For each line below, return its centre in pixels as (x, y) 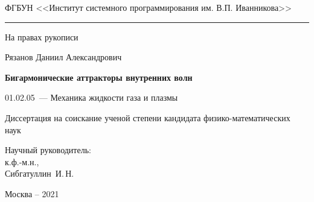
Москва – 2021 (32, 193)
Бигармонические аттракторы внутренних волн (99, 77)
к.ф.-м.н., (22, 161)
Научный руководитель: (48, 150)
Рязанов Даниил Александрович (63, 57)
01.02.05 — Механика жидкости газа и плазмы (91, 97)
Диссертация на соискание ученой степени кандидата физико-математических (148, 117)
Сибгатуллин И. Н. (40, 173)
